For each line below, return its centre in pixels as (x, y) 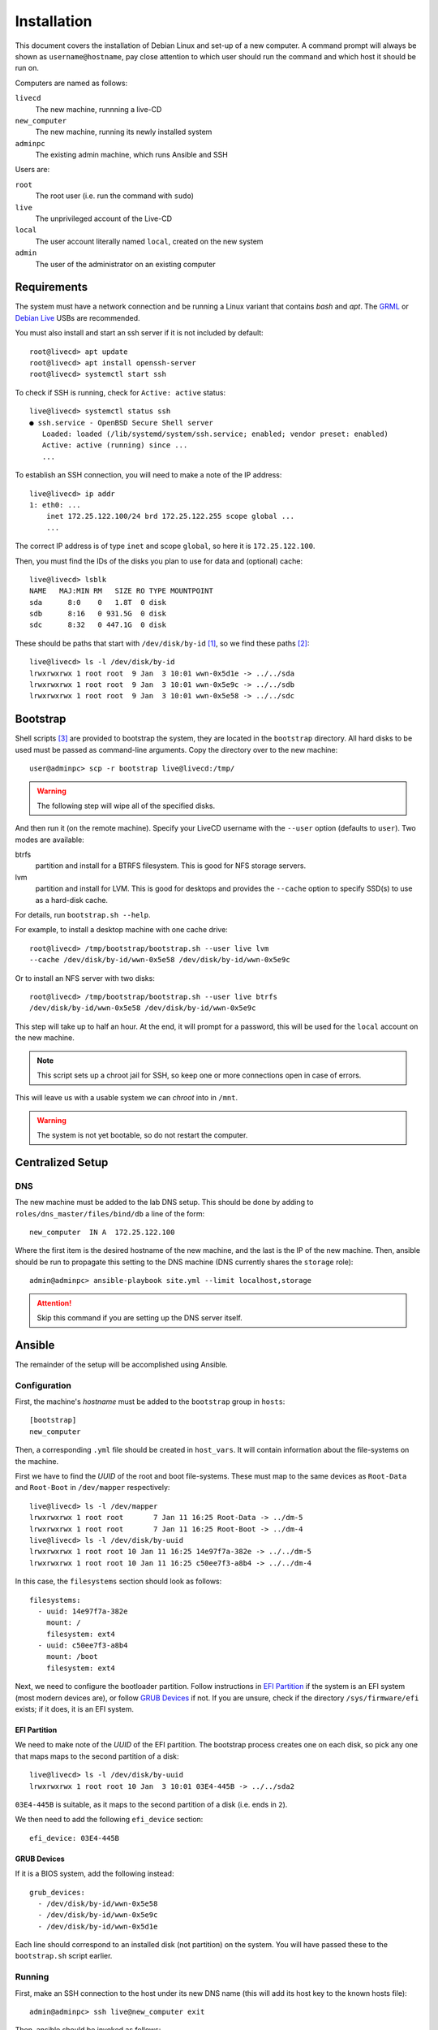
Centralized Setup (62, 1162)
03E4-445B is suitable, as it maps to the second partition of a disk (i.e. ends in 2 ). (151, 1804)
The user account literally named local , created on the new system (149, 241)
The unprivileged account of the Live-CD (104, 218)
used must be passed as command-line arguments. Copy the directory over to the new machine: (176, 749)
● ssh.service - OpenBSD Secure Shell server (122, 423)
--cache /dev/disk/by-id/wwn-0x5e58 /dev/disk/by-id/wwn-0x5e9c (160, 960)
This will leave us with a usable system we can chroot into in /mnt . (127, 1098)
